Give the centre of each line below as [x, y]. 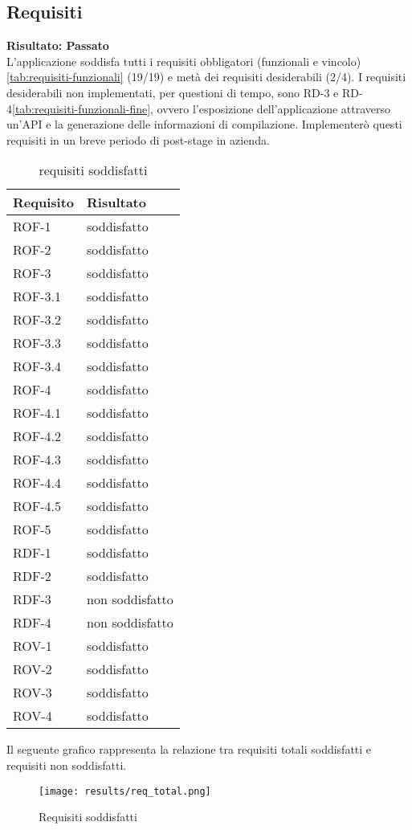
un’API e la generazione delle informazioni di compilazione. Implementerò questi [204, 124]
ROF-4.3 [37, 460]
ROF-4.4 [37, 483]
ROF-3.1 [37, 296]
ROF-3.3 [37, 343]
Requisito [44, 202]
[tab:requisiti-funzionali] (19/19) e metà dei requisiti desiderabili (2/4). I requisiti [206, 77]
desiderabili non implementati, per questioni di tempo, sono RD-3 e [173, 92]
